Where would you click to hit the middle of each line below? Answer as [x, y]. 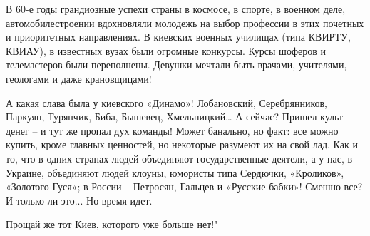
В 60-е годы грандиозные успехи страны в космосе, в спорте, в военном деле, [176, 9]
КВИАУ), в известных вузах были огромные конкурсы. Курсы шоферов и [166, 50]
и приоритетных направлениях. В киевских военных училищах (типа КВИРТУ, [178, 37]
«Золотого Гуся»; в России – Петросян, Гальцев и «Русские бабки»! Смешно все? [184, 186]
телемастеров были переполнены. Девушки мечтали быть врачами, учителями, [176, 65]
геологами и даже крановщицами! [79, 78]
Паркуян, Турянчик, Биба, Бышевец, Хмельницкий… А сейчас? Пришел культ [175, 117]
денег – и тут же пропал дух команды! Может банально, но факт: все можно [172, 130]
